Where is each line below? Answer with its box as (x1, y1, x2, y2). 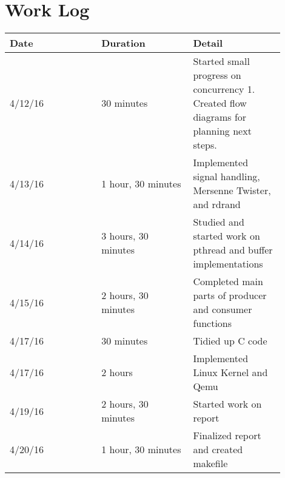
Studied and (193, 215, 244, 229)
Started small (193, 54, 250, 69)
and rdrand (193, 197, 241, 212)
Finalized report (193, 428, 261, 443)
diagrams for (193, 110, 247, 124)
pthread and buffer (193, 243, 273, 257)
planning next (193, 124, 252, 138)
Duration (101, 36, 146, 50)
